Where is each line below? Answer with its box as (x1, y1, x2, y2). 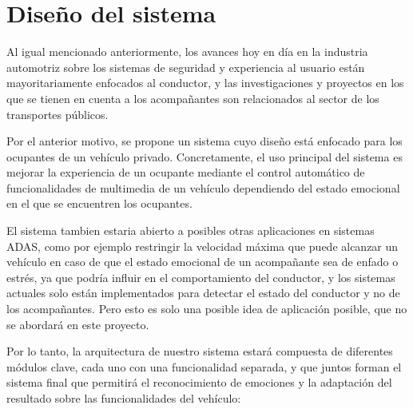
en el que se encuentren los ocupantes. (6, 195, 193, 212)
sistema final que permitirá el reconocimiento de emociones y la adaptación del (6, 374, 392, 391)
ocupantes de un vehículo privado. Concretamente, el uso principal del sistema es (6, 148, 403, 165)
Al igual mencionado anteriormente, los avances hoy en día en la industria (6, 43, 368, 60)
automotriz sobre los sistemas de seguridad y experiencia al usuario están (6, 58, 365, 75)
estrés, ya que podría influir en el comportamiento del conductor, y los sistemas (6, 268, 395, 285)
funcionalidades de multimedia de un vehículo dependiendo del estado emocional (6, 179, 400, 196)
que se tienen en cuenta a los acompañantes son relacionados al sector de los (6, 89, 379, 106)
